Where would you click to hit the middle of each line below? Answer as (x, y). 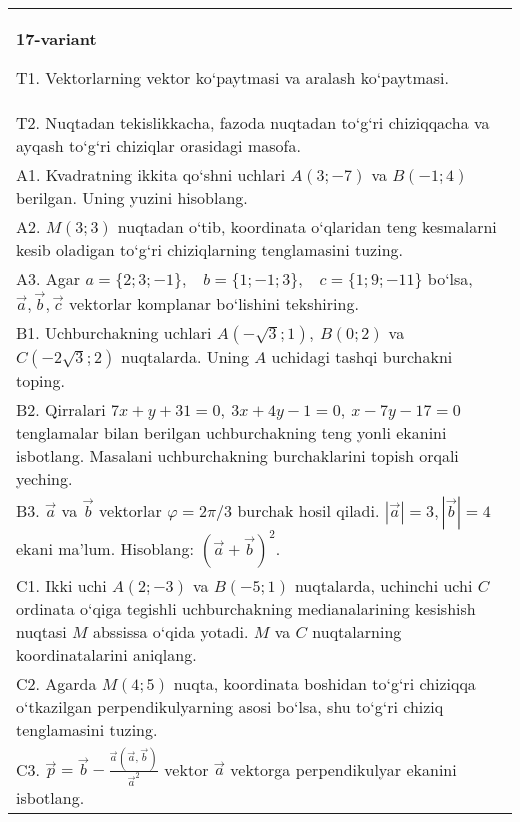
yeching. (44, 478)
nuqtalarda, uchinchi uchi (383, 585)
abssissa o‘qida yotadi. (170, 631)
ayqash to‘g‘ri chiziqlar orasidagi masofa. (158, 145)
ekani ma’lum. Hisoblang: (105, 548)
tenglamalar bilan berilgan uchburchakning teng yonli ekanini (231, 432)
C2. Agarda (56, 683)
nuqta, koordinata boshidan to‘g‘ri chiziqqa (324, 683)
